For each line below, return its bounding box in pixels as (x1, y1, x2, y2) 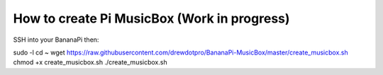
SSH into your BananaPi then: (13, 35, 99, 44)
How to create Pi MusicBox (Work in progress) (13, 11, 290, 26)
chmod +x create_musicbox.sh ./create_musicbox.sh (13, 58, 167, 67)
